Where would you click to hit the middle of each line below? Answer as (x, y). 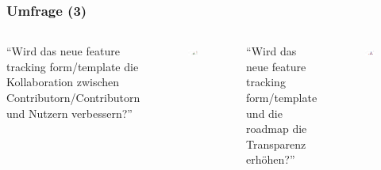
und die (264, 113)
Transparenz (276, 144)
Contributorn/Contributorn (73, 97)
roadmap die (277, 128)
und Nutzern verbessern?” (69, 113)
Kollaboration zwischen (63, 82)
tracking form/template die (73, 66)
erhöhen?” (271, 159)
